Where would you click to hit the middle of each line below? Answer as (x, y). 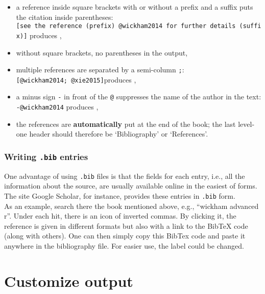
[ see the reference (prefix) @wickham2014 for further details (126, 26)
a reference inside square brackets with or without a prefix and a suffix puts (135, 7)
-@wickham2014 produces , (57, 107)
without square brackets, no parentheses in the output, (102, 52)
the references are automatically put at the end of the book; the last (126, 124)
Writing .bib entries (46, 156)
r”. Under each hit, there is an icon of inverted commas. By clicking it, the (120, 216)
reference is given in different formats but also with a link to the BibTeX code (126, 225)
